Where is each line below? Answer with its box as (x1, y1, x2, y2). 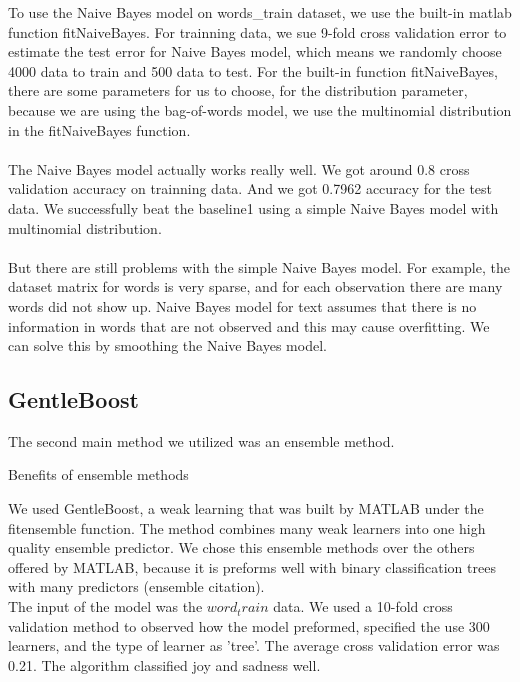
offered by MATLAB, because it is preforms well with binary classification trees (8, 556, 496, 577)
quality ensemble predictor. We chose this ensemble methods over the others (8, 537, 475, 558)
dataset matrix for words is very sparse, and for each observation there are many (8, 276, 503, 297)
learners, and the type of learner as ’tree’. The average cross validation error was (8, 635, 500, 656)
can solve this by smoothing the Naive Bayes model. (8, 335, 327, 356)
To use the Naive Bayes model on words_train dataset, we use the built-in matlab (8, 2, 512, 22)
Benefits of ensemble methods (8, 464, 189, 485)
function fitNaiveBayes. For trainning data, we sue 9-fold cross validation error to (8, 21, 507, 42)
